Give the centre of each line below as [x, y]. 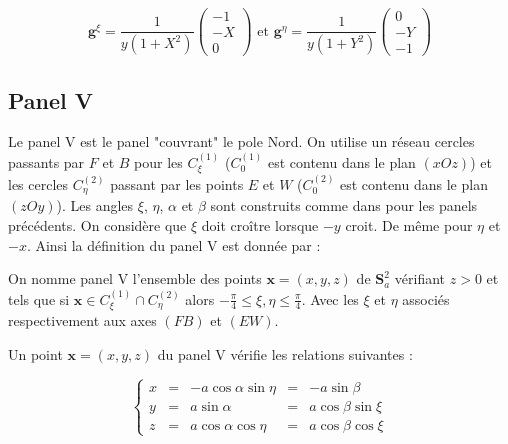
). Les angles [95, 205]
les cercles [38, 184]
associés [426, 298]
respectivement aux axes [82, 320]
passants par [46, 161]
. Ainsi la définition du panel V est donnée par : [173, 244]
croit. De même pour [409, 225]
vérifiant [420, 278]
